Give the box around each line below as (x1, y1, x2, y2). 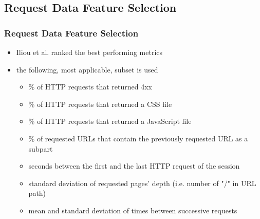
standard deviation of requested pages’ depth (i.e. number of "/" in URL (28, 177, 256, 188)
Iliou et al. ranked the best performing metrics (16, 47, 163, 57)
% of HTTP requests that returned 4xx (28, 81, 153, 92)
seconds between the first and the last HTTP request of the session (28, 160, 240, 171)
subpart (28, 143, 53, 154)
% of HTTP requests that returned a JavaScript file (28, 116, 192, 126)
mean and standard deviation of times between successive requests (28, 205, 237, 215)
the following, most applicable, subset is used (16, 64, 158, 75)
